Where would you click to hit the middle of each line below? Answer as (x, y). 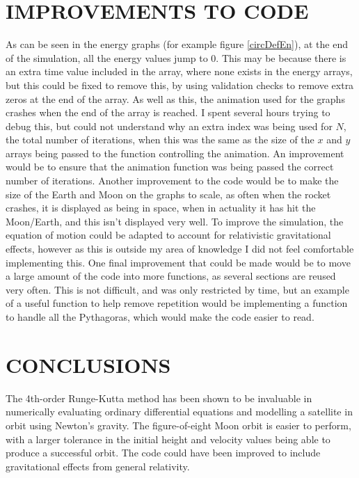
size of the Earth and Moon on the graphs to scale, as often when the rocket (168, 194)
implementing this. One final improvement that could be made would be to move (178, 262)
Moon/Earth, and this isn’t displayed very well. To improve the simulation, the (175, 221)
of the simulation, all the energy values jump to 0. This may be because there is (176, 57)
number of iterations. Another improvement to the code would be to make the (172, 181)
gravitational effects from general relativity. (98, 466)
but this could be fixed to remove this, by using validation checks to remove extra (180, 85)
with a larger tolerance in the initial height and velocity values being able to (168, 439)
